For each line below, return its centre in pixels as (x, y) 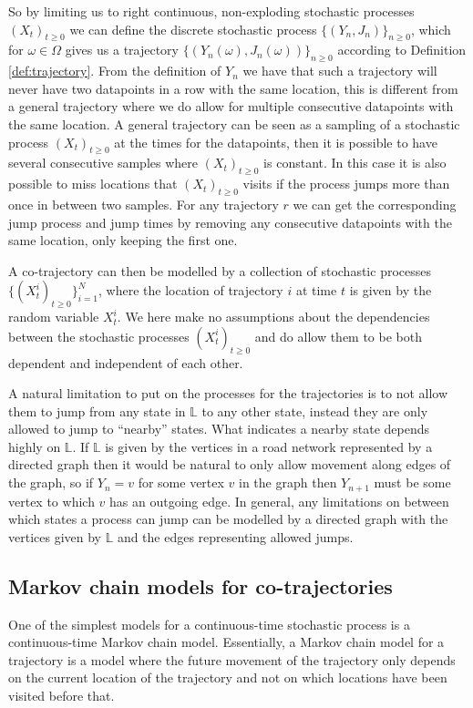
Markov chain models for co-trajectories (201, 585)
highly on (35, 446)
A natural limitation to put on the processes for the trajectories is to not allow (228, 393)
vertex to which (51, 501)
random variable (54, 317)
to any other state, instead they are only (315, 410)
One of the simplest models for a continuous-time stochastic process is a (209, 624)
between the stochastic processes (99, 336)
